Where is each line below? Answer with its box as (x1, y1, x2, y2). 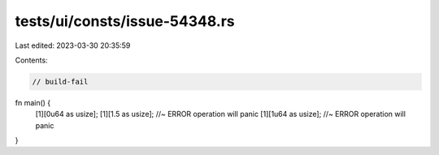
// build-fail (32, 77, 89, 86)
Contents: (15, 55, 48, 65)
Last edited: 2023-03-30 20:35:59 (15, 41, 131, 50)
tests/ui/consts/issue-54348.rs (15, 12, 235, 30)
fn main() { (15, 97, 51, 107)
